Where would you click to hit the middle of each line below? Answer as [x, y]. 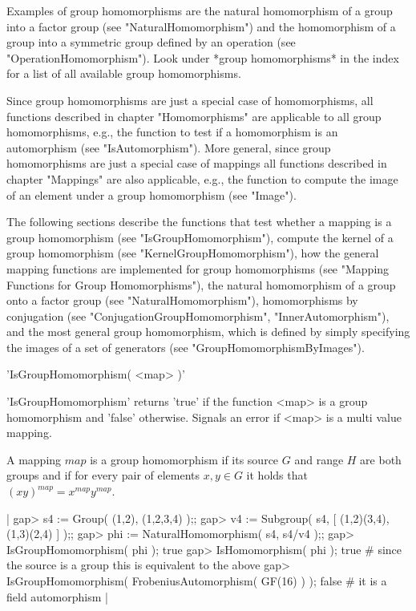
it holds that [277, 475]
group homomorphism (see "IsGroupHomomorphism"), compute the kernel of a [200, 237]
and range [319, 459]
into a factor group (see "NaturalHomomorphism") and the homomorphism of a [201, 26]
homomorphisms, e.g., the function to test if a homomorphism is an [172, 132]
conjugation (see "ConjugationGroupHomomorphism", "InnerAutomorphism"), [198, 316]
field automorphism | [57, 596]
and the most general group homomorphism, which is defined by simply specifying [208, 332]
